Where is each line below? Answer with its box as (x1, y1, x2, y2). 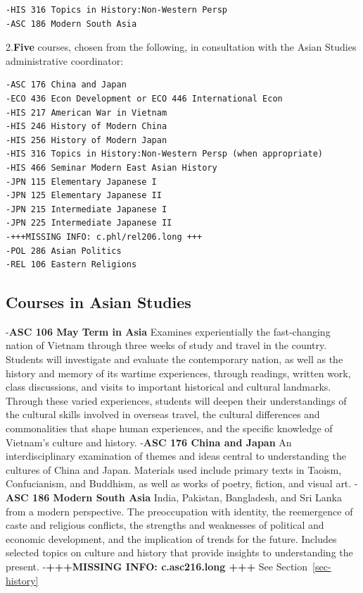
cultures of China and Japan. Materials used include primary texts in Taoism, (6, 462, 342, 477)
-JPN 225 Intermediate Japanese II (6, 218, 172, 228)
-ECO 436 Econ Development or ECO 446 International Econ (6, 93, 283, 104)
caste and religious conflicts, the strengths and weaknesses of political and (6, 518, 324, 532)
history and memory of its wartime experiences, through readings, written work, (6, 365, 351, 380)
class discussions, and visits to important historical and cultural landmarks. (6, 379, 331, 394)
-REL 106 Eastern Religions (6, 259, 137, 270)
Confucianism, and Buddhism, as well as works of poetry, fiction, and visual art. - (6, 476, 358, 491)
